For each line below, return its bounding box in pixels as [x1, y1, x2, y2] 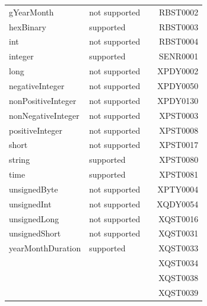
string [9, 153, 30, 166]
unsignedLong [9, 212, 59, 225]
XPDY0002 [157, 65, 199, 77]
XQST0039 [158, 286, 199, 298]
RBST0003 [159, 20, 199, 33]
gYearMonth [9, 5, 54, 18]
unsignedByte [9, 182, 58, 195]
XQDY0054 [157, 197, 199, 210]
